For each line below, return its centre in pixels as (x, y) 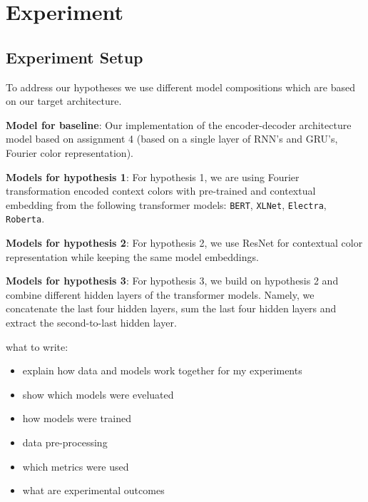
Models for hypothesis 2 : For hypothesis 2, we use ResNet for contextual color (184, 243)
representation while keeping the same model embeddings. (132, 256)
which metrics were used (76, 466)
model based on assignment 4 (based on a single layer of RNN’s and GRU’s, (172, 139)
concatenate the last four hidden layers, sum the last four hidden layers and (171, 308)
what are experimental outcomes (93, 490)
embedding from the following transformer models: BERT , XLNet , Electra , (166, 204)
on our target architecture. (64, 101)
